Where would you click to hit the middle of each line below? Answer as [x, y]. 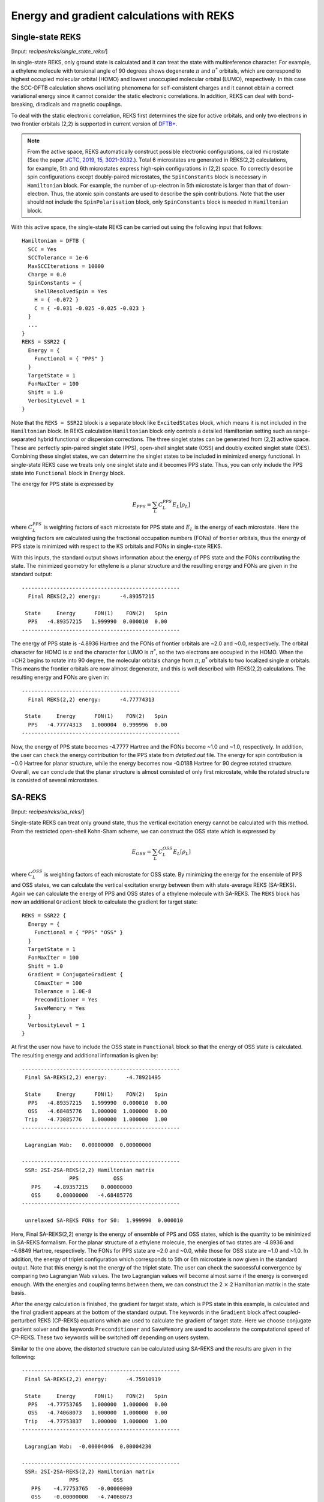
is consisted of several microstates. [55, 780]
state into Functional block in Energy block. [68, 473]
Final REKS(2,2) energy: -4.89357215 [91, 597]
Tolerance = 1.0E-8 [63, 991]
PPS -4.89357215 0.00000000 [82, 1187]
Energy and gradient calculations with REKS [123, 16]
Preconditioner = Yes [66, 1000]
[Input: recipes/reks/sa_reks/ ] [48, 812]
